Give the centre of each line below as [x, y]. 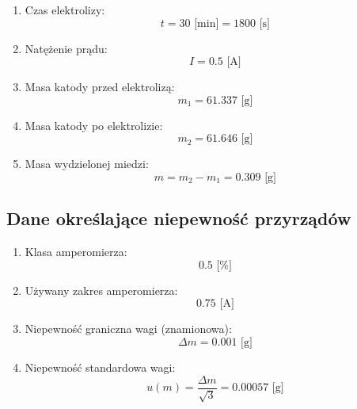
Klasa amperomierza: [76, 252]
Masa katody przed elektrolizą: [100, 87]
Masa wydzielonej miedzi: [87, 164]
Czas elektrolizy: [65, 10]
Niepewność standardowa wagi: [100, 367]
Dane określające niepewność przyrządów [179, 218]
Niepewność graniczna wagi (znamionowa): [128, 329]
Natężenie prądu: [66, 48]
